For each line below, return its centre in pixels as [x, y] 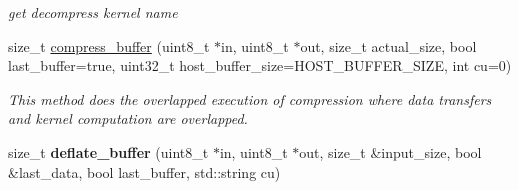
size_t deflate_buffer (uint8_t [108, 151]
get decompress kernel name [93, 12]
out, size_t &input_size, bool [390, 151]
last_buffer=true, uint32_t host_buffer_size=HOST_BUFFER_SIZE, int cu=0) [260, 65]
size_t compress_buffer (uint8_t [109, 45]
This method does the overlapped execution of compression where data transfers [250, 98]
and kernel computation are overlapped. [128, 118]
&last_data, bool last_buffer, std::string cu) [144, 171]
